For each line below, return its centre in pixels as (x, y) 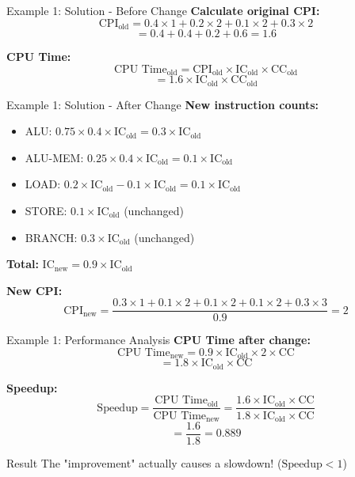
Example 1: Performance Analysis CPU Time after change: (158, 340)
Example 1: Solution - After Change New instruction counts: (162, 104)
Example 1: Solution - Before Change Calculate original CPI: (163, 10)
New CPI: (34, 290)
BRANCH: (51, 237)
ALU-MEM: (54, 157)
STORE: (46, 210)
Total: (23, 264)
